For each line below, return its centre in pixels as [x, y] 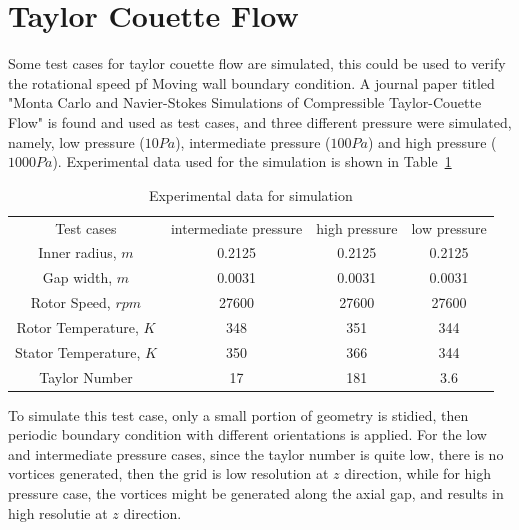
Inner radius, [77, 252]
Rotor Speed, [70, 302]
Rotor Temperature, [77, 326]
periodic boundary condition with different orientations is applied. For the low [247, 434]
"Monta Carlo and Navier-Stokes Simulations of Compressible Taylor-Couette [245, 102]
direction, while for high [417, 473]
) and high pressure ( [432, 141]
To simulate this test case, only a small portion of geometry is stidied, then [238, 414]
